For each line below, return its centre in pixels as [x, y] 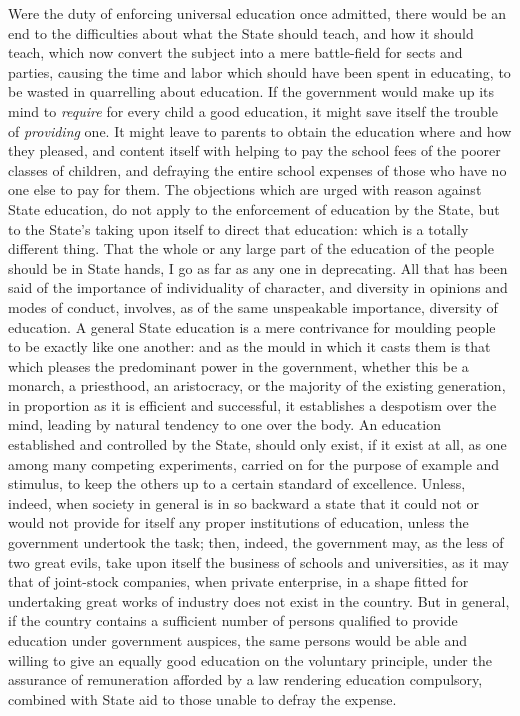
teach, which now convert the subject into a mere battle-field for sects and [235, 52]
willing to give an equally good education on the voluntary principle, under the [250, 659]
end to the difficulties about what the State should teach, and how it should [241, 32]
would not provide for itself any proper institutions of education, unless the [238, 522]
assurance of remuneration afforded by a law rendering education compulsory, [245, 679]
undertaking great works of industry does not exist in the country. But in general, [259, 600]
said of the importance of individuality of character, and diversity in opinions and [258, 287]
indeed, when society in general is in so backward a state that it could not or [243, 502]
